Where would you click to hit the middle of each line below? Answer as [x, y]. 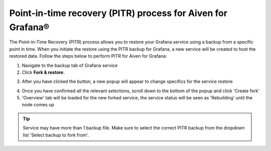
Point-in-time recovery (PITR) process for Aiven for [118, 13]
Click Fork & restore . [43, 72]
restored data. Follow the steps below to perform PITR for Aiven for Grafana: [88, 56]
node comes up [38, 105]
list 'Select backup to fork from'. [56, 135]
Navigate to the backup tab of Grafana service [70, 65]
